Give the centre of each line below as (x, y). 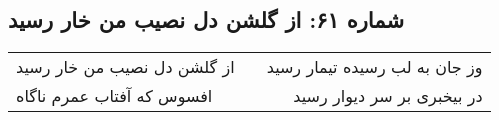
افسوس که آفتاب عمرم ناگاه (114, 96)
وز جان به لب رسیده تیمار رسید (374, 67)
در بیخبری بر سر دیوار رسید (388, 96)
